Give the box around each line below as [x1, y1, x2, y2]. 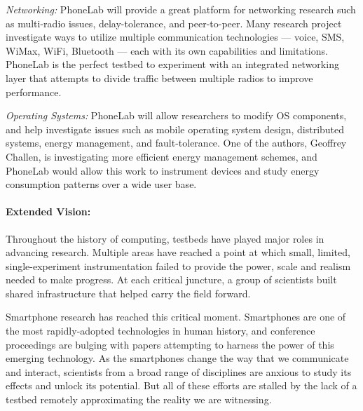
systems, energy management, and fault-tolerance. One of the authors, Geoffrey [6, 135, 347, 150]
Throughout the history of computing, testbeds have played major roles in [6, 231, 324, 245]
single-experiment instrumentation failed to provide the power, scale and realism [6, 258, 351, 273]
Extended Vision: [6, 204, 91, 219]
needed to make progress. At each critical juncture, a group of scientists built [6, 272, 337, 287]
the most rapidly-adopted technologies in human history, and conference [6, 323, 315, 338]
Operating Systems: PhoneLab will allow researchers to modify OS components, [6, 108, 347, 123]
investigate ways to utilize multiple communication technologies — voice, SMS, [6, 29, 345, 44]
